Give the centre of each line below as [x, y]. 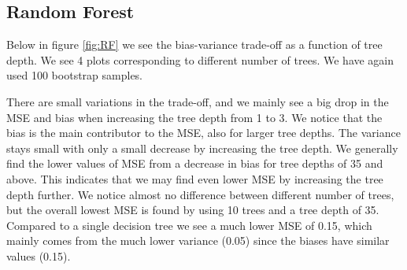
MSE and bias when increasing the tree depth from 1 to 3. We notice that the [194, 117]
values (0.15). [39, 255]
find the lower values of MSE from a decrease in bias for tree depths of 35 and [195, 163]
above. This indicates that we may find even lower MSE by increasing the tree [195, 178]
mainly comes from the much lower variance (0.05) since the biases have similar [198, 240]
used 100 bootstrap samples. [75, 75]
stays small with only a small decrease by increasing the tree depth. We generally [202, 148]
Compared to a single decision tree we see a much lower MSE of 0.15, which [189, 225]
